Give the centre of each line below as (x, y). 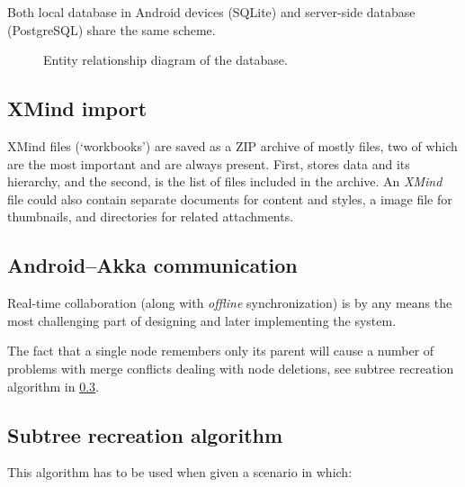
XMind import (77, 108)
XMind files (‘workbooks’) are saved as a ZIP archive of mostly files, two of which (232, 145)
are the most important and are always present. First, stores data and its (209, 163)
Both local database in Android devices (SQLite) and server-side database (211, 12)
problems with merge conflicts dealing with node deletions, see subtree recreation (231, 368)
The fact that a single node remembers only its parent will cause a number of (221, 351)
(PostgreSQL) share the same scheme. (112, 29)
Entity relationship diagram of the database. (165, 60)
